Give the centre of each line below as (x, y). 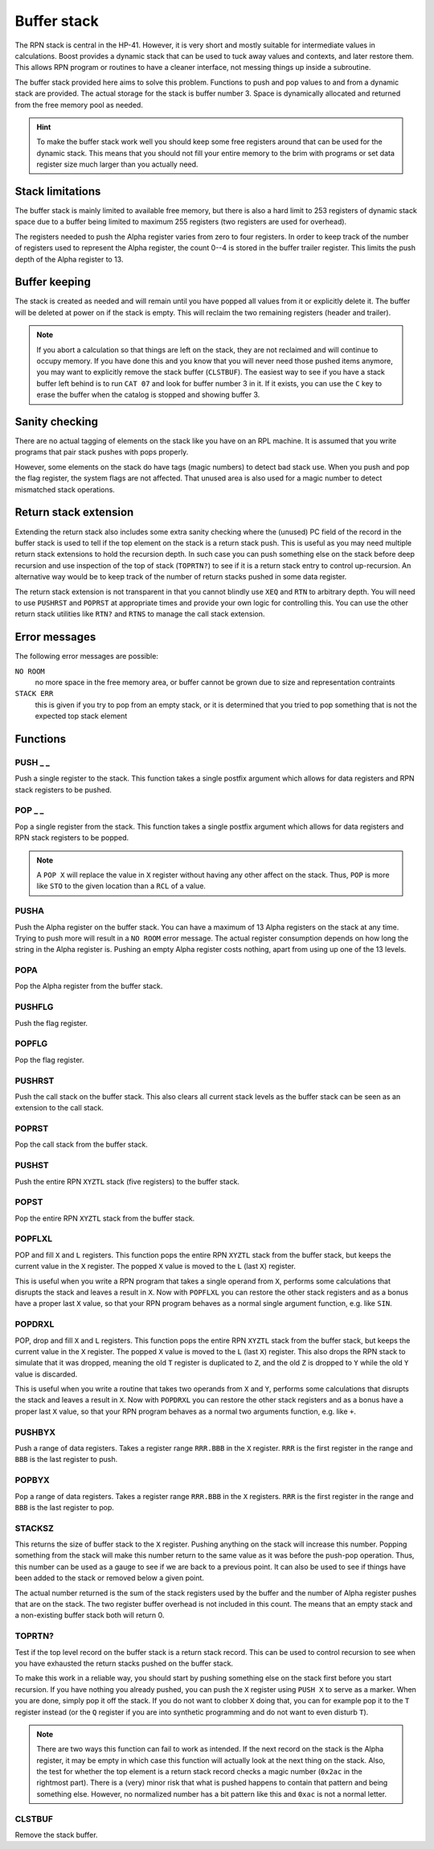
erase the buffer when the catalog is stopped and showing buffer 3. (148, 395)
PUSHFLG (34, 1007)
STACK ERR (34, 694)
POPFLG (31, 1044)
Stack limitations (58, 191)
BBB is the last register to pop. (64, 1507)
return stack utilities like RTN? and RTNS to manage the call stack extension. (140, 614)
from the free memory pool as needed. (79, 105)
